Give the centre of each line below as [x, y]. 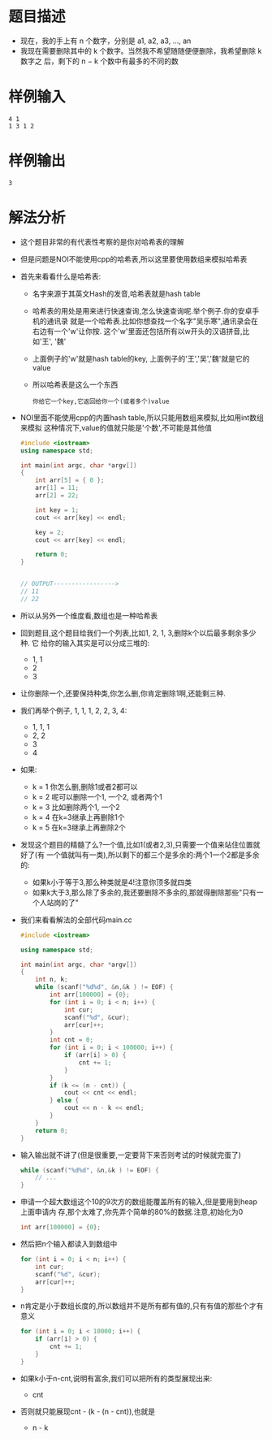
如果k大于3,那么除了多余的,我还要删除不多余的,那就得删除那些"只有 [145, 892]
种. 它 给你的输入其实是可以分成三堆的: [85, 643]
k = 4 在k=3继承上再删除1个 [78, 817]
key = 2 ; [50, 532]
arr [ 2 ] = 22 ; [57, 496]
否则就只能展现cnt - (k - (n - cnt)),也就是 [88, 1411]
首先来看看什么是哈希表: [60, 276]
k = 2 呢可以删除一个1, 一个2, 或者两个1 [97, 796]
